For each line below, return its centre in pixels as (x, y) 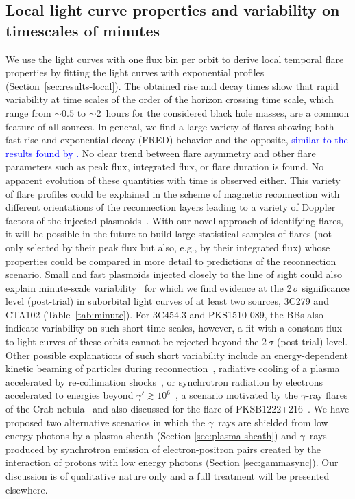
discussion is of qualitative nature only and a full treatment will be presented (168, 476)
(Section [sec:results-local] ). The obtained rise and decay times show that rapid (172, 85)
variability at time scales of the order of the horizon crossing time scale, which (170, 99)
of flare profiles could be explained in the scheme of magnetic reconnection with (173, 193)
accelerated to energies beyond (70, 395)
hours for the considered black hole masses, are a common (228, 112)
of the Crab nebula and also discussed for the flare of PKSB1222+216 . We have (177, 409)
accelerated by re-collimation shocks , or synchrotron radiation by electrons (164, 381)
